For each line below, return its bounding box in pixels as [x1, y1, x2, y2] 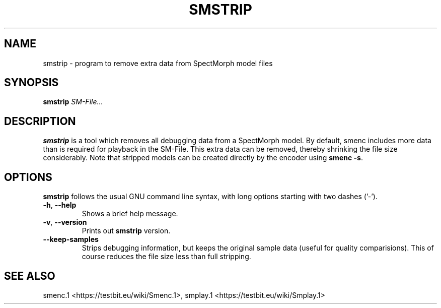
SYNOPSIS [4, 76, 59, 89]
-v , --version [43, 218, 87, 227]
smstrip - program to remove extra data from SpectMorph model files [43, 58, 273, 68]
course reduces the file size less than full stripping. [82, 252, 251, 261]
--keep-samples [43, 235, 99, 244]
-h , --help [43, 201, 77, 210]
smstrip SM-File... [43, 97, 103, 106]
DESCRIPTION [4, 114, 76, 128]
